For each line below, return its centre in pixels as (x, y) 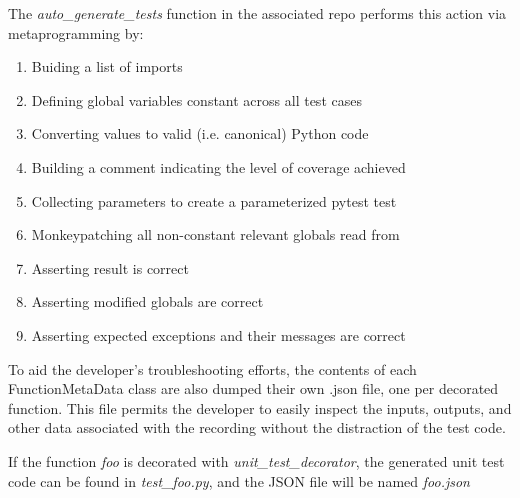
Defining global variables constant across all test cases (196, 99)
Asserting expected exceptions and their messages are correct (218, 334)
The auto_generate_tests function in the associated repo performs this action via (257, 13)
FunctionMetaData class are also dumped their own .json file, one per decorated (253, 388)
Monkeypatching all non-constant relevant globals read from (215, 234)
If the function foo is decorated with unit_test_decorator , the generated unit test (256, 460)
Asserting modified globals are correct (147, 301)
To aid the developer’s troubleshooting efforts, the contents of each (212, 368)
